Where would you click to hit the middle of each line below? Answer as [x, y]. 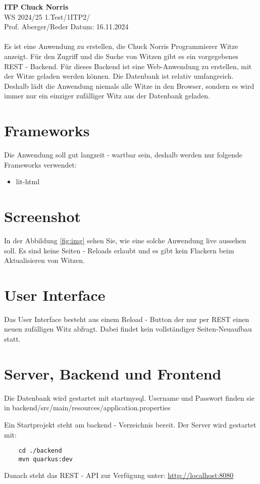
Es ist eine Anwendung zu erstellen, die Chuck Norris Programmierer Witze [121, 46]
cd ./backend [40, 451]
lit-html [28, 181]
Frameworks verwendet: [40, 164]
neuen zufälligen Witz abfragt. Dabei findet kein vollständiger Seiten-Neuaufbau [128, 329]
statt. [12, 339]
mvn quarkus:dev [46, 459]
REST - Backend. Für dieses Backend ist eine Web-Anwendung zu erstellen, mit [128, 66]
